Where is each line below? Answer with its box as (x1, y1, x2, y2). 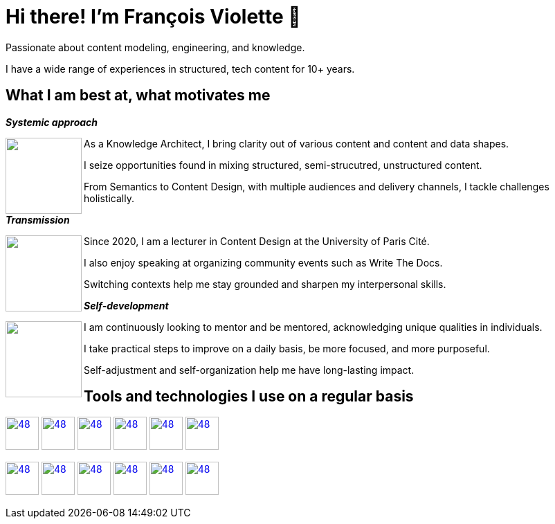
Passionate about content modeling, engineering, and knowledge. (6, 41, 305, 53)
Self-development (84, 299, 169, 311)
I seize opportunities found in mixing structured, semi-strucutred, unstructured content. (84, 159, 482, 171)
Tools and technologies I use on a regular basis (84, 388, 414, 406)
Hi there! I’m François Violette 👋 (6, 5, 301, 28)
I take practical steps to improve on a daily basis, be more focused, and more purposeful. (84, 342, 490, 354)
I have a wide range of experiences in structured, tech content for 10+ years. (6, 62, 355, 75)
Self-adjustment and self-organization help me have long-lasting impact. (84, 363, 415, 376)
